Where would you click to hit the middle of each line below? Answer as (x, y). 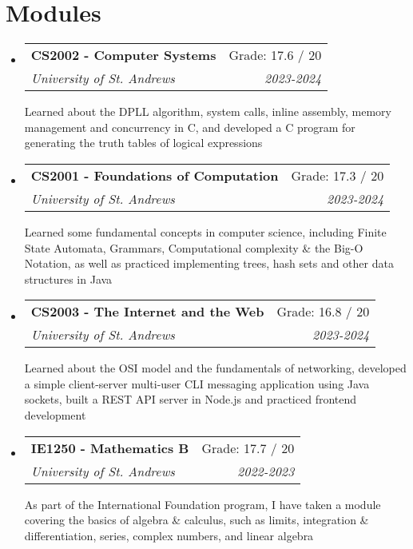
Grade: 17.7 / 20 (248, 448)
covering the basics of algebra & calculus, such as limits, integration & (197, 520)
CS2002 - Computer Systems (123, 55)
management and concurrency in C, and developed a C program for (190, 127)
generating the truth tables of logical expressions (143, 143)
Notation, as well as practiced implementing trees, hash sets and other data (209, 263)
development (55, 415)
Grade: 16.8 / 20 (323, 312)
